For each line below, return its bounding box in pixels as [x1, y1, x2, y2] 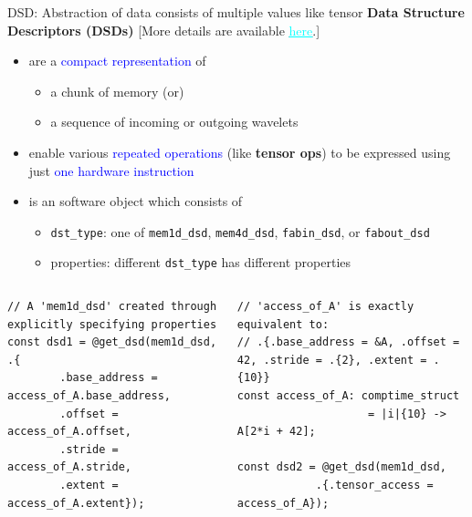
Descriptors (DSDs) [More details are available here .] [7, 20, 320, 39]
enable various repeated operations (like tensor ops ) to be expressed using [28, 142, 451, 161]
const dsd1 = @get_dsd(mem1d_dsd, [7, 336, 217, 349]
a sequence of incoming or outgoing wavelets [50, 112, 299, 131]
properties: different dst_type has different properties [50, 253, 351, 272]
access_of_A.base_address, [7, 389, 171, 403]
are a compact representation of [28, 51, 206, 70]
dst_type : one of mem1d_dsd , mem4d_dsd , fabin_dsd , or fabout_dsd [50, 222, 430, 241]
